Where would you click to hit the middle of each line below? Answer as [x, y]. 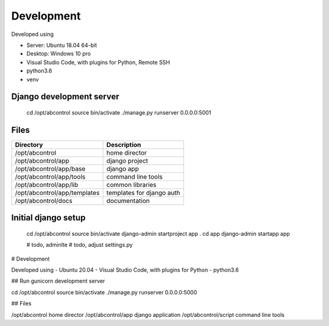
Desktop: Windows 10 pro [59, 54]
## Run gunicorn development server [58, 281]
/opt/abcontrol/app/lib [47, 185]
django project [127, 160]
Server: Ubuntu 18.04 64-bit [62, 45]
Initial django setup [48, 218]
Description [124, 144]
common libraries [131, 185]
